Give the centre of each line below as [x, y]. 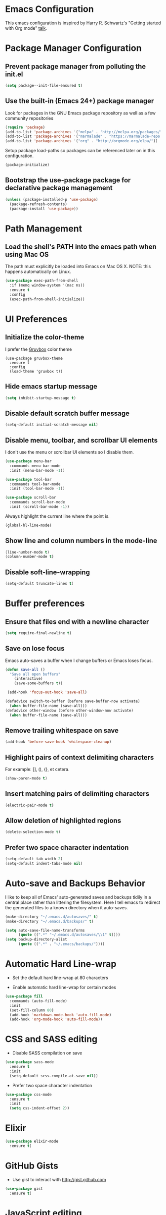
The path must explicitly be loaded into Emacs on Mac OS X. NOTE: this [78, 267]
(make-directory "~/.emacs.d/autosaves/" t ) [52, 917]
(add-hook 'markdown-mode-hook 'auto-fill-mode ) [61, 1015]
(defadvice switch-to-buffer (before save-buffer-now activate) [73, 701]
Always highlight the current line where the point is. [57, 516]
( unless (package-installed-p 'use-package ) [52, 199]
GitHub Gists [32, 1166]
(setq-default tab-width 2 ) [34, 859]
